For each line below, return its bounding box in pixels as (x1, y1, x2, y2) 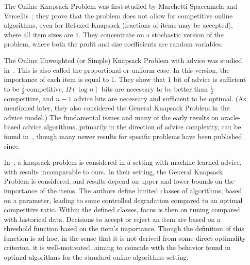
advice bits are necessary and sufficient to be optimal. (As (74, 93, 246, 103)
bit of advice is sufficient (173, 74, 246, 84)
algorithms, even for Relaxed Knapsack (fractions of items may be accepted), (4, 20, 233, 30)
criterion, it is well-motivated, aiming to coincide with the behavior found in (4, 242, 231, 252)
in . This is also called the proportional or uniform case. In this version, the (4, 64, 230, 75)
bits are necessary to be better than (101, 83, 208, 94)
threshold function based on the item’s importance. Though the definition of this (4, 223, 244, 234)
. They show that (114, 74, 166, 84)
